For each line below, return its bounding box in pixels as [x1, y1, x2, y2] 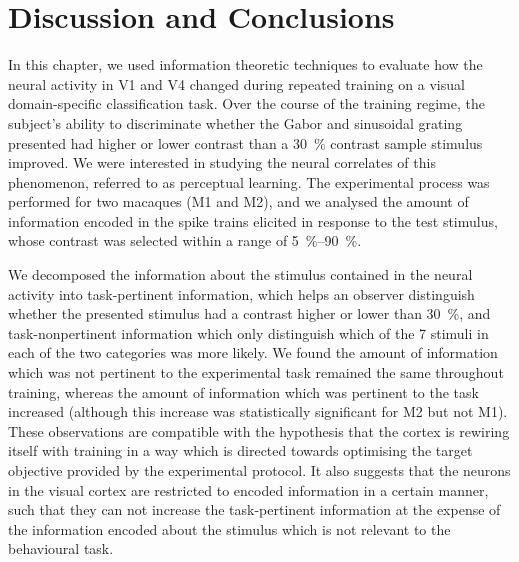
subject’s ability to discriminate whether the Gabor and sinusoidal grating [8, 112, 463, 133]
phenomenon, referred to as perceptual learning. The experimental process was [8, 171, 490, 192]
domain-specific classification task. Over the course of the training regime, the [8, 93, 485, 114]
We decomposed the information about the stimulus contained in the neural [8, 264, 473, 285]
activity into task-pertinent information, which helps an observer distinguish [8, 283, 475, 304]
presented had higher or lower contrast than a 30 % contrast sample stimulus [8, 132, 483, 153]
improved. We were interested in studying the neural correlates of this [8, 152, 436, 173]
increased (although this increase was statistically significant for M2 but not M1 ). [8, 401, 508, 422]
